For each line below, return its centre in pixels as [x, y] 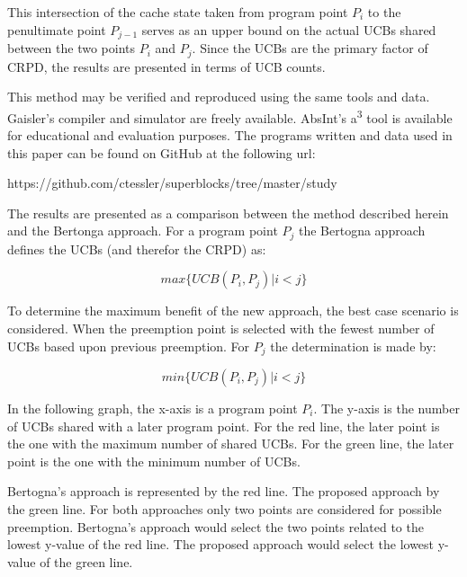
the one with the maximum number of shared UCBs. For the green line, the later [231, 444]
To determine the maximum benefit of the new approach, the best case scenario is [233, 311]
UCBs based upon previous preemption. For [129, 346]
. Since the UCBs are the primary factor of [310, 48]
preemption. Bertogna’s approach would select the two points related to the [216, 526]
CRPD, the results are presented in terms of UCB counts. [166, 66]
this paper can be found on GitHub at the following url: [162, 152]
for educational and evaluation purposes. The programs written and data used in [230, 134]
